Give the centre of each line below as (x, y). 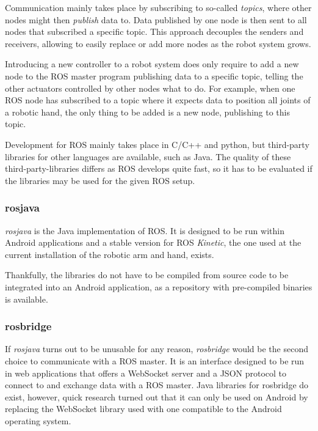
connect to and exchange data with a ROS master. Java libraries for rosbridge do (157, 385)
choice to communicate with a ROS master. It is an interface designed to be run (155, 360)
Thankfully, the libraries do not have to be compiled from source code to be (147, 275)
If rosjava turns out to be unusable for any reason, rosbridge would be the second (157, 349)
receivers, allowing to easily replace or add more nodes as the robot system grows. (158, 43)
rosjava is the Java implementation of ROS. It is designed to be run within (145, 230)
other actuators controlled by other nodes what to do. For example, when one (150, 88)
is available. (27, 299)
